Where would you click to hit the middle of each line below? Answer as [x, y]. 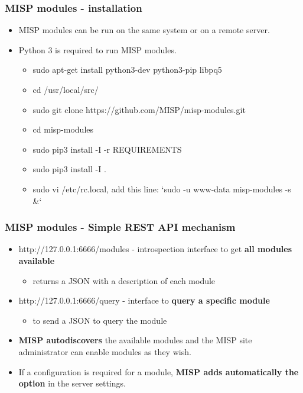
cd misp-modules [63, 129]
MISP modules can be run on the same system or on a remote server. [144, 30]
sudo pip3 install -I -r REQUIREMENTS [107, 149]
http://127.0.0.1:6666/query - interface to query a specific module [144, 300]
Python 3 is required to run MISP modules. [97, 49]
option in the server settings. [72, 383]
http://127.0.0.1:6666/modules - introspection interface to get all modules [155, 249]
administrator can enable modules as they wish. [105, 351]
